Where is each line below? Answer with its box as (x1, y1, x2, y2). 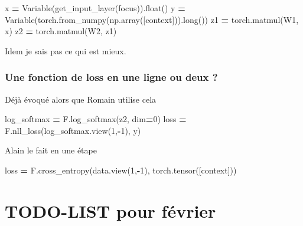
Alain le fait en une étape (5, 144, 97, 156)
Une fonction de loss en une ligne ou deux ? (5, 70, 218, 84)
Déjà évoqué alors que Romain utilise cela (5, 93, 157, 105)
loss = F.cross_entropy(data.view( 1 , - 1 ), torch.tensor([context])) (5, 163, 237, 176)
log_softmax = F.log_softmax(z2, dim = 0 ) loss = (5, 113, 187, 125)
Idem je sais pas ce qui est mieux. (5, 44, 126, 57)
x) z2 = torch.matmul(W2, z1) (5, 25, 117, 37)
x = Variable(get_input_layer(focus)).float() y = (5, 2, 185, 14)
